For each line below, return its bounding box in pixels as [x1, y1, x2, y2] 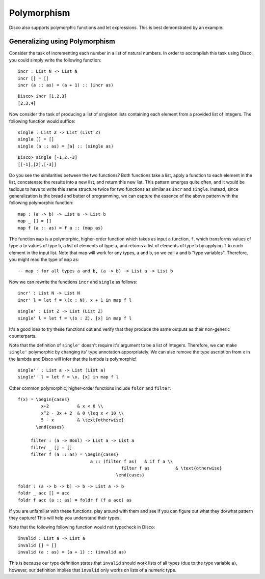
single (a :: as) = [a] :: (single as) [18, 143, 114, 149]
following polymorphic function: [9, 200, 74, 206]
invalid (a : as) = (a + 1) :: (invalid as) [18, 549, 127, 555]
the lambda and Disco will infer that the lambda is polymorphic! [9, 356, 137, 362]
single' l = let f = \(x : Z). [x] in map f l [18, 315, 132, 321]
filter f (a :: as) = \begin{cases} [30, 452, 119, 457]
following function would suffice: [9, 118, 76, 124]
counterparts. [9, 333, 37, 339]
